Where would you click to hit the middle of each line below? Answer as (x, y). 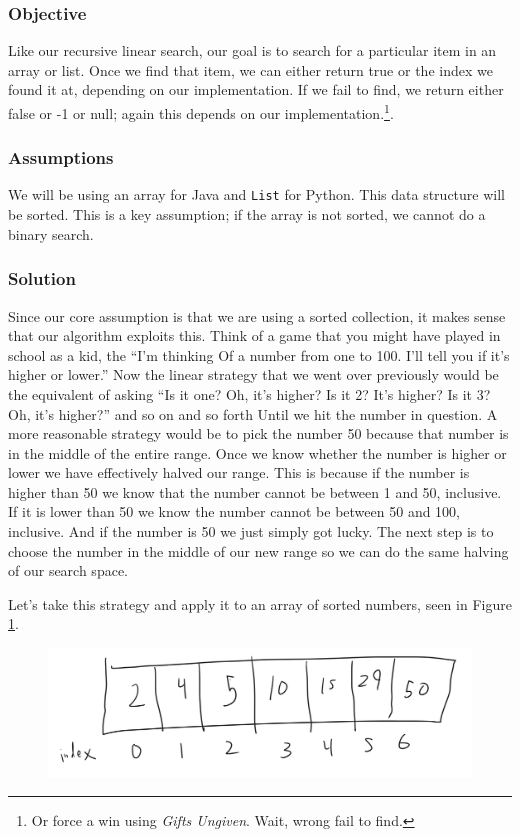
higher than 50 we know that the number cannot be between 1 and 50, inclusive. (255, 491)
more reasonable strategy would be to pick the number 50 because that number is (258, 433)
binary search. (51, 233)
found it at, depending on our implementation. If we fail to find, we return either (256, 89)
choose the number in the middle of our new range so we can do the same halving (258, 550)
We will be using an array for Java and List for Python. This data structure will (256, 194)
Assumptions (61, 157)
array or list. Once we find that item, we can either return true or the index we (250, 69)
